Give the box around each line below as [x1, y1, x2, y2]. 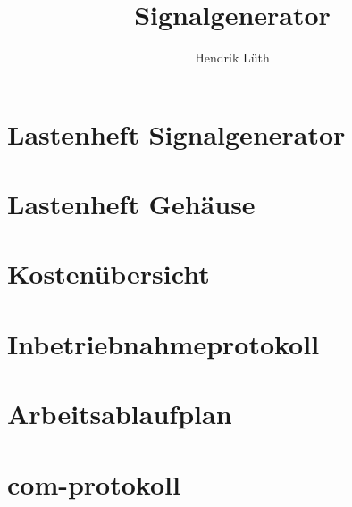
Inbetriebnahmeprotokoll [7, 325, 320, 362]
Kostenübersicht [7, 255, 210, 292]
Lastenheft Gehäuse [7, 186, 256, 222]
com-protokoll [7, 465, 180, 502]
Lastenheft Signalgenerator [7, 115, 346, 152]
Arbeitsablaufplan [7, 395, 232, 432]
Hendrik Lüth [195, 48, 270, 67]
